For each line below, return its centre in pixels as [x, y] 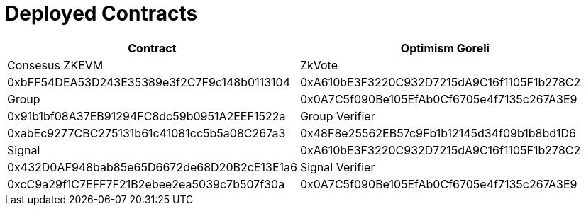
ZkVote [319, 65]
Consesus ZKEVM [55, 65]
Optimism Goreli [445, 48]
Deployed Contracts [101, 13]
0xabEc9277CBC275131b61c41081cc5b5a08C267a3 [146, 133]
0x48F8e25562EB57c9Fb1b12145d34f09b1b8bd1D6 [438, 133]
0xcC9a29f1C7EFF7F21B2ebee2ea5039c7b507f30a [146, 184]
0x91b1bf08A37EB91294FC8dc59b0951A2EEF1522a [146, 116]
